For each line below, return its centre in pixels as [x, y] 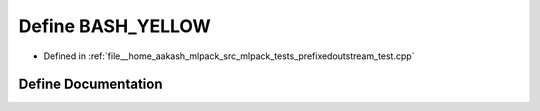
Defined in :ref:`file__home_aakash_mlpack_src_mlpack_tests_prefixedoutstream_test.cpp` [229, 56]
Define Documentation [90, 84]
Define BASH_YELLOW [114, 26]
